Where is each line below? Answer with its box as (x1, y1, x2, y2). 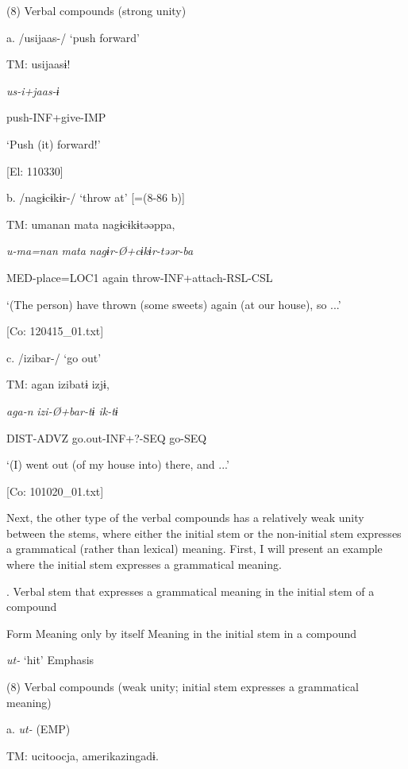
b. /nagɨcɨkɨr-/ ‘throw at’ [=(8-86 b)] (6, 189, 185, 206)
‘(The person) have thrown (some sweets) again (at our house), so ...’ (6, 296, 341, 312)
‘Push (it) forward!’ (6, 135, 101, 152)
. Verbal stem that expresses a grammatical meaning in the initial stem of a (6, 582, 375, 599)
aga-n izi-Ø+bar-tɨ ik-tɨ (6, 402, 118, 419)
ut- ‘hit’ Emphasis (6, 651, 94, 668)
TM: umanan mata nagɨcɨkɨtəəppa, (6, 215, 175, 232)
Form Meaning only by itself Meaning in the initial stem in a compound (6, 624, 357, 641)
